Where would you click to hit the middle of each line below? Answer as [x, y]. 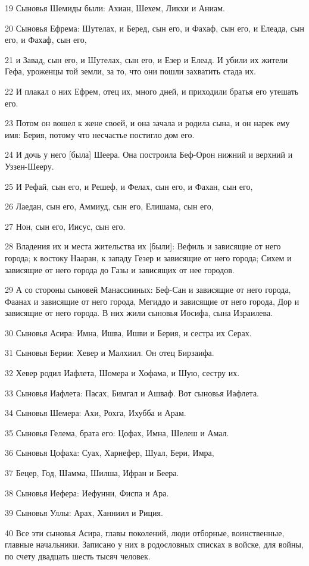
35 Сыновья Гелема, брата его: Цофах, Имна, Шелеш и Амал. [117, 432]
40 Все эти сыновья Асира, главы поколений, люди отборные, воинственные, [145, 532]
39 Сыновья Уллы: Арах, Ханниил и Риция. [84, 513]
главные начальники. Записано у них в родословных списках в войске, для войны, [154, 544]
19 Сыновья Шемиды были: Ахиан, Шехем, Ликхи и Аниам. [115, 8]
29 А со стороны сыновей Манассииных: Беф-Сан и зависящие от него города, [148, 290]
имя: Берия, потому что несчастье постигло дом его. [100, 134]
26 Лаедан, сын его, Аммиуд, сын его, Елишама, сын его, [109, 206]
